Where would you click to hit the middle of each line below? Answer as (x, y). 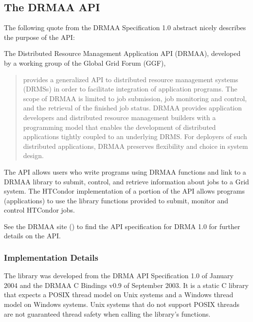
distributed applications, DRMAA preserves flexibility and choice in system (136, 146)
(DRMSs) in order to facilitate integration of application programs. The (130, 89)
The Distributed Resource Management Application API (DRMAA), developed (122, 53)
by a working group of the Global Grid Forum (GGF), (85, 63)
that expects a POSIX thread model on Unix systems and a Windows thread (119, 295)
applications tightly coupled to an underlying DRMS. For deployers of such (135, 136)
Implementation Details (51, 257)
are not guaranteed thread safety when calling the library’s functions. (107, 313)
